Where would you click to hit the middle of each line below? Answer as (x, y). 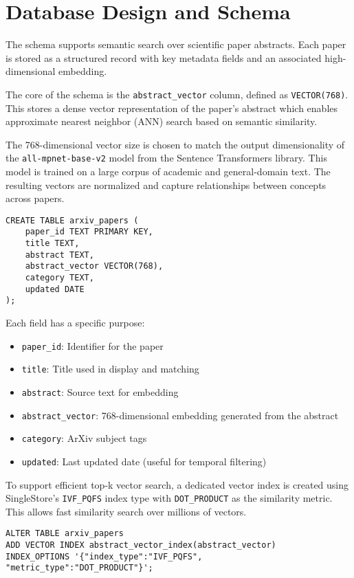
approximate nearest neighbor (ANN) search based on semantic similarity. (162, 121)
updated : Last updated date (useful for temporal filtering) (144, 461)
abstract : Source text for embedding (100, 391)
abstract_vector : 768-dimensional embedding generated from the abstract (180, 415)
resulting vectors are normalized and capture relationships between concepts (166, 185)
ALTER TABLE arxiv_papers (65, 534)
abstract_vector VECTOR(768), (94, 266)
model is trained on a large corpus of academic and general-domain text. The (168, 171)
